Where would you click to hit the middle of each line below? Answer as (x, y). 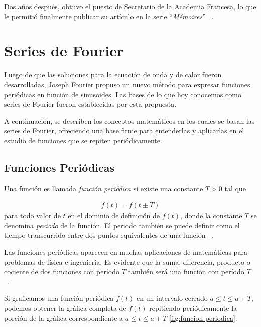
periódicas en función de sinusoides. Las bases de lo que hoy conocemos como (123, 94)
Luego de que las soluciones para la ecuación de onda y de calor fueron (113, 74)
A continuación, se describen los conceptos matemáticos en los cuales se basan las (129, 120)
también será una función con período (186, 272)
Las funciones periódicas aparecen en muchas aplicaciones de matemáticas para (126, 252)
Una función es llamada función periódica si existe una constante (104, 188)
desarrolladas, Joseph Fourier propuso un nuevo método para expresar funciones (127, 84)
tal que (235, 188)
